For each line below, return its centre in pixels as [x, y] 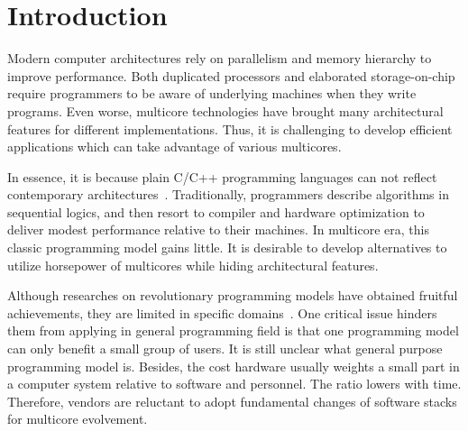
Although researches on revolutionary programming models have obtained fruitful [233, 295]
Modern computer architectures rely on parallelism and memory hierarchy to [220, 58]
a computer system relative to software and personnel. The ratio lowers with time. [234, 384]
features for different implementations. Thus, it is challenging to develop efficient [230, 128]
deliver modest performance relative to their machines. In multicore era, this [218, 229]
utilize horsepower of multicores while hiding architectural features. [193, 265]
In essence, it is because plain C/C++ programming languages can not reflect [222, 176]
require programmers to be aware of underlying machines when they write [212, 93]
